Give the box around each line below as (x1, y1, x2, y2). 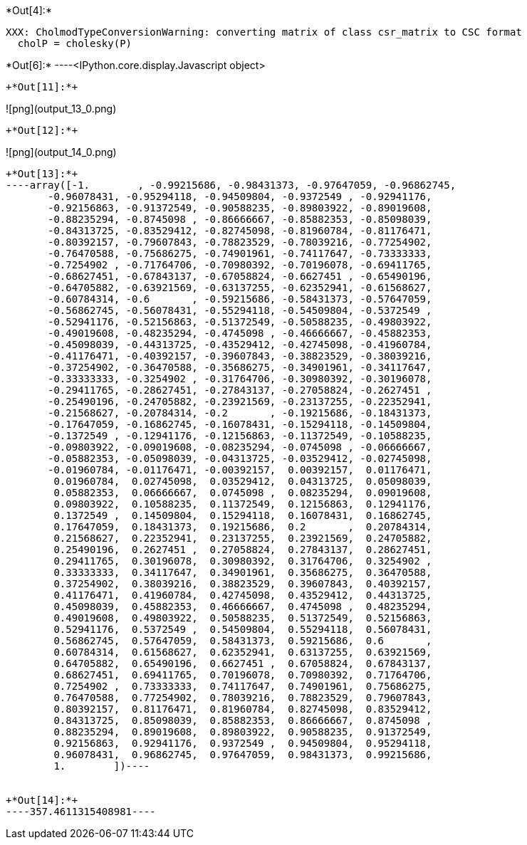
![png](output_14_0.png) (6, 146, 117, 158)
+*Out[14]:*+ (6, 794, 78, 806)
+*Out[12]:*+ (6, 125, 78, 136)
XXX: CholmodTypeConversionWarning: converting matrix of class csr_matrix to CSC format (6, 26, 522, 38)
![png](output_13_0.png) (6, 103, 117, 115)
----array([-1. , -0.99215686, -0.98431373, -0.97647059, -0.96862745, (6, 179, 456, 191)
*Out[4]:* (6, 4, 52, 16)
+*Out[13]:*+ (6, 168, 78, 179)
